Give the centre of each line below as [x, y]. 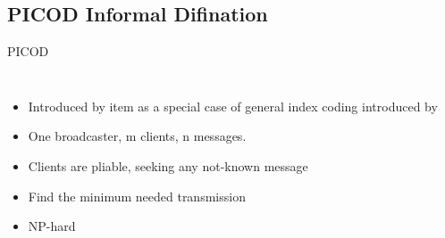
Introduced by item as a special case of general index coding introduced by [233, 106]
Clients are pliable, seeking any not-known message [168, 165]
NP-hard [52, 226]
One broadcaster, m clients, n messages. [137, 136]
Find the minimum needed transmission [137, 196]
